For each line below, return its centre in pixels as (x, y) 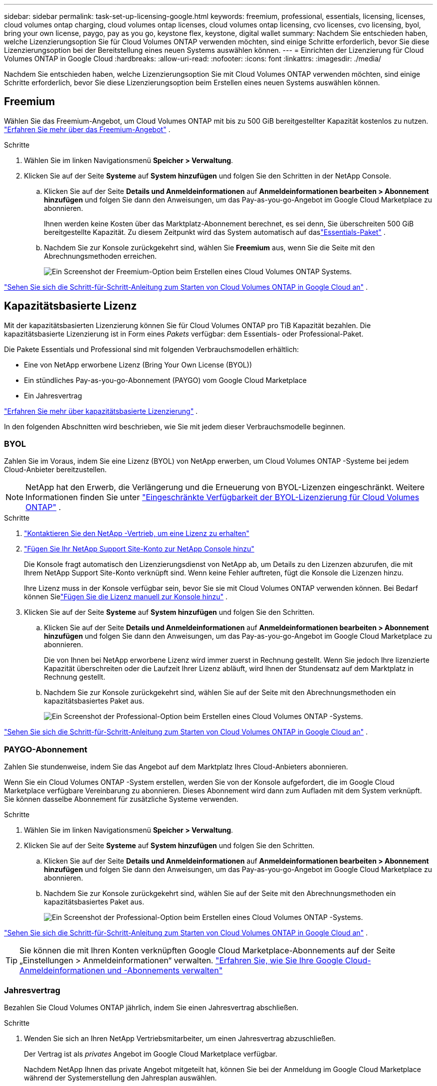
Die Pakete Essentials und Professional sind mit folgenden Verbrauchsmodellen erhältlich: (152, 349)
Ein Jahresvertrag (53, 395)
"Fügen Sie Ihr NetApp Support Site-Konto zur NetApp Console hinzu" (139, 549)
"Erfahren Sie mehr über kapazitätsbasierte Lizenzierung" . (101, 411)
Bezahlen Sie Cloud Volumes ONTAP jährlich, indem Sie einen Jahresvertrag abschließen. (151, 1007)
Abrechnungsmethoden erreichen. (101, 256)
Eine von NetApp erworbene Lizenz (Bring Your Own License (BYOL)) (138, 364)
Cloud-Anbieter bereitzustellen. (55, 470)
